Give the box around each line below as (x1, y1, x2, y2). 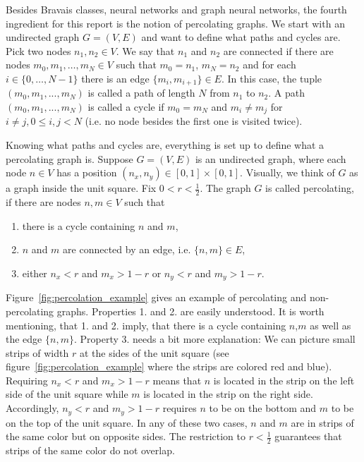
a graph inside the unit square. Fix (6, 181, 157, 195)
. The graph (200, 181, 251, 195)
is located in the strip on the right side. (143, 387, 313, 401)
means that (152, 372, 202, 387)
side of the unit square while (6, 387, 128, 401)
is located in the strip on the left (213, 372, 355, 387)
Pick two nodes (6, 43, 71, 58)
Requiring (6, 372, 48, 387)
